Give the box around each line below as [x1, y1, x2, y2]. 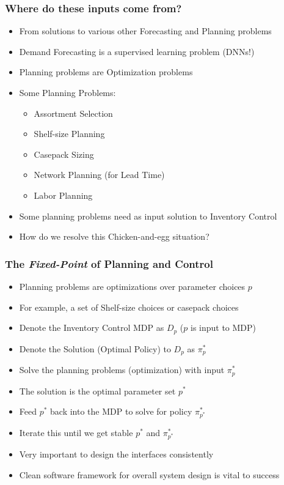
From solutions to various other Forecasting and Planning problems [19, 24, 272, 37]
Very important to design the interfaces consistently [19, 448, 214, 461]
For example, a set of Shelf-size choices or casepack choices [19, 300, 239, 313]
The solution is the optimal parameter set [19, 384, 176, 397]
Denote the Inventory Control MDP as [19, 321, 164, 334]
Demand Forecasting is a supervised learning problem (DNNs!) [19, 45, 255, 57]
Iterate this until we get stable [19, 426, 133, 439]
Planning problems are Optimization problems [19, 65, 193, 78]
